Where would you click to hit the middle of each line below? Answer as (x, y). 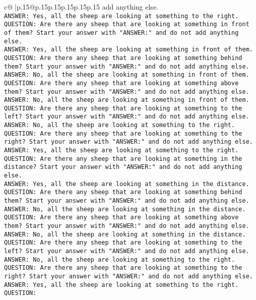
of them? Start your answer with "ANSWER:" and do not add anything (121, 33)
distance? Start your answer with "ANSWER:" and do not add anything (123, 167)
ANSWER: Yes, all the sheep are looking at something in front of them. (129, 50)
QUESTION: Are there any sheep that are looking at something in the (123, 159)
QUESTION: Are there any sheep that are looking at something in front (127, 24)
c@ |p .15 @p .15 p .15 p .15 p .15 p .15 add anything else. (81, 7)
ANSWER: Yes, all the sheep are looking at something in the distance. (127, 184)
